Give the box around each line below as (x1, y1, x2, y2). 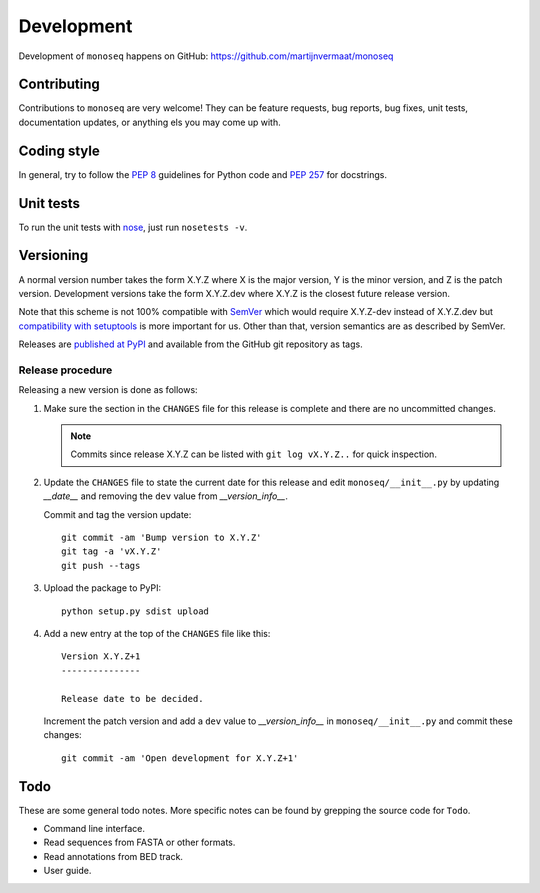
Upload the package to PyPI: (43, 582, 162, 594)
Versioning (18, 247, 89, 264)
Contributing (18, 76, 100, 93)
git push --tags (61, 560, 141, 571)
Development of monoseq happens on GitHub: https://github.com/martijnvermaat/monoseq (18, 50, 394, 62)
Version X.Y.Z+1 (61, 651, 141, 662)
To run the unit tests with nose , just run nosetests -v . (18, 221, 248, 233)
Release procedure (18, 363, 113, 377)
